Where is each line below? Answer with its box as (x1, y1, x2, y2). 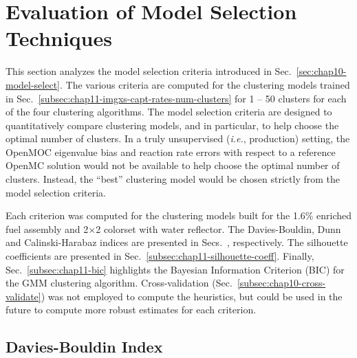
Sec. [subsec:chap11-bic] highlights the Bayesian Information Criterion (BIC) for (6, 262, 345, 276)
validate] (6, 289, 41, 303)
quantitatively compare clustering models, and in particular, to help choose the (6, 118, 339, 132)
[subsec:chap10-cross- (237, 276, 326, 290)
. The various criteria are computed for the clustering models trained (60, 77, 350, 91)
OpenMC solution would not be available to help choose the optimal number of (6, 158, 340, 172)
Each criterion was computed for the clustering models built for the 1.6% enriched (6, 208, 352, 223)
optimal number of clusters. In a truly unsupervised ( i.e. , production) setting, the (6, 131, 350, 146)
